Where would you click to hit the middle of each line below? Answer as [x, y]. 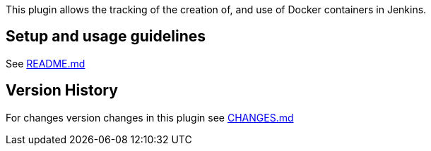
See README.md [46, 63]
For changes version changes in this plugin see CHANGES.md [150, 117]
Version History [62, 91]
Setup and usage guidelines [106, 37]
